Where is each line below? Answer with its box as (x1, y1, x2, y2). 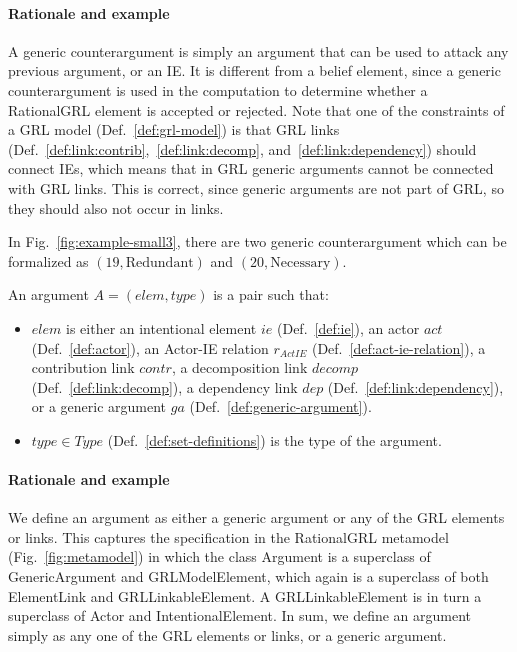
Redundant (125, 255, 194, 270)
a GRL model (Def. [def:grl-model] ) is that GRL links (8, 119, 340, 140)
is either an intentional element (66, 317, 257, 338)
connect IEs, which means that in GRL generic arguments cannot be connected (8, 158, 494, 179)
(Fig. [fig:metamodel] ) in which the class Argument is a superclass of (8, 546, 431, 567)
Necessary (270, 255, 331, 270)
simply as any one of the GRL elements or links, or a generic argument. (8, 624, 447, 645)
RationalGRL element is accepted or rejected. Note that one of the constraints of (8, 99, 505, 120)
